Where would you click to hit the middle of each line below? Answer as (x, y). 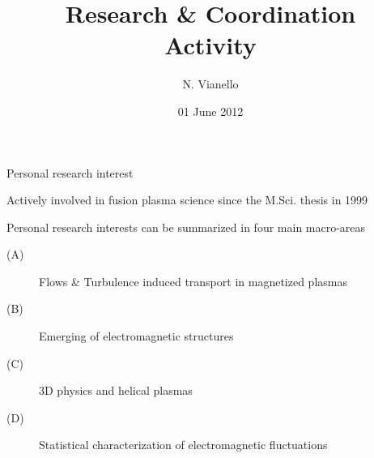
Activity (210, 45)
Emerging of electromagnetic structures (136, 336)
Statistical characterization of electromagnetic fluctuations (183, 445)
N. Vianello (210, 84)
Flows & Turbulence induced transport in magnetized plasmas (193, 281)
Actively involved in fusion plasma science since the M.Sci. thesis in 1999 (187, 200)
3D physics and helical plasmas (116, 390)
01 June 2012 (210, 111)
